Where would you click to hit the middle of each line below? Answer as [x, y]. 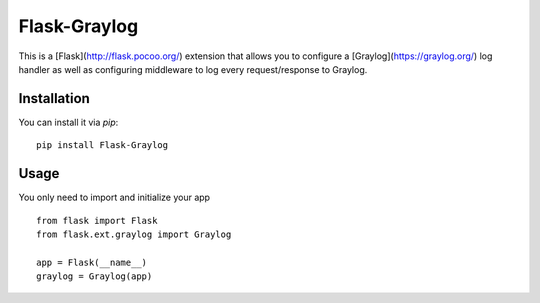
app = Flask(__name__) [92, 262]
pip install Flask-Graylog [102, 145]
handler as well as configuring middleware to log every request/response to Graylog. [193, 69]
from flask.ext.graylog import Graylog [134, 234]
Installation [54, 98]
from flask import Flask [97, 220]
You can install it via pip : [68, 122]
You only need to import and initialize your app [114, 197]
